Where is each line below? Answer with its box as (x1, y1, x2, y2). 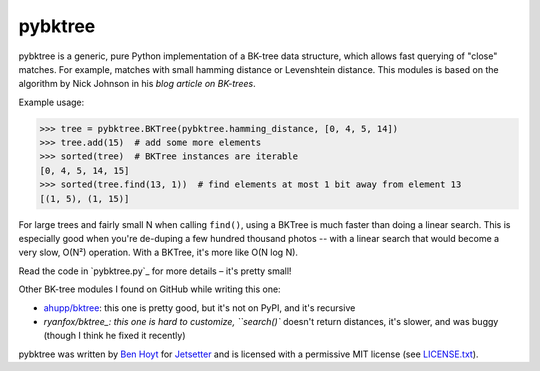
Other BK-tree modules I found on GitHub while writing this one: (18, 283, 281, 295)
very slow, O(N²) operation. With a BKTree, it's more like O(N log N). (18, 246, 299, 259)
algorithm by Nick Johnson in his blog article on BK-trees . (18, 78, 256, 90)
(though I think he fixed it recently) (43, 330, 186, 342)
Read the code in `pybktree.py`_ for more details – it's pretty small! (18, 265, 292, 277)
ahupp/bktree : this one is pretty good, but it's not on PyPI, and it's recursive (43, 301, 356, 314)
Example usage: (18, 96, 85, 108)
